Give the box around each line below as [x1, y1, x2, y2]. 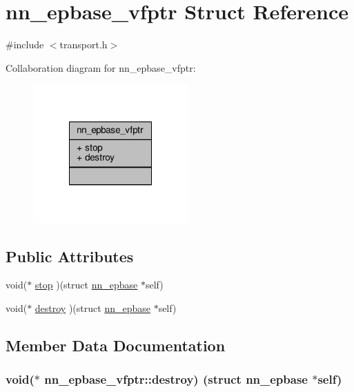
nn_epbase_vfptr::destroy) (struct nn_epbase [44, 371, 308, 388]
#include [6, 37, 44, 52]
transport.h [59, 37, 108, 52]
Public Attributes [6, 245, 134, 266]
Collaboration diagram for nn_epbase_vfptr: [6, 60, 196, 75]
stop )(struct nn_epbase [35, 277, 138, 292]
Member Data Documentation [6, 334, 226, 355]
